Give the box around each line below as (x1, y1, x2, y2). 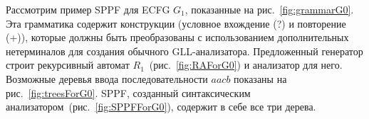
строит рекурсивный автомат (6, 57, 130, 72)
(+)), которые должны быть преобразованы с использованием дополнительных (6, 30, 349, 45)
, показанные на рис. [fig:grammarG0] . (184, 2, 354, 16)
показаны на (234, 71, 287, 86)
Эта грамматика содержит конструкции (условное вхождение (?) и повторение (6, 16, 346, 30)
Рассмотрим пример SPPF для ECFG (6, 2, 170, 16)
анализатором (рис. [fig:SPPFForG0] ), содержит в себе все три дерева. (6, 99, 316, 114)
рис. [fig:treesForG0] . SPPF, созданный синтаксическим (6, 85, 251, 100)
